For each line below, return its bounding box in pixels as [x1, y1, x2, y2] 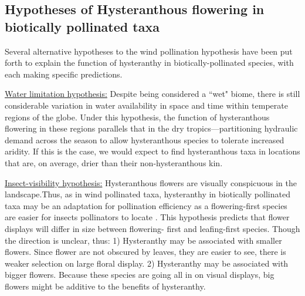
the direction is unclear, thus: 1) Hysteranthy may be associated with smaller [5, 234, 282, 246]
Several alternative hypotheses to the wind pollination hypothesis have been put [5, 45, 293, 57]
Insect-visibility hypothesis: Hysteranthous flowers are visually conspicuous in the [5, 176, 297, 189]
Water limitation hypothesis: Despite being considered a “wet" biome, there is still [5, 88, 300, 100]
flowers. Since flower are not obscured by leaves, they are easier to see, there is [5, 245, 286, 258]
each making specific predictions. [5, 68, 123, 80]
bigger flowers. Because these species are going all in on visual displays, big [5, 268, 274, 281]
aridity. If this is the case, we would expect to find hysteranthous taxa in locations [5, 145, 300, 157]
